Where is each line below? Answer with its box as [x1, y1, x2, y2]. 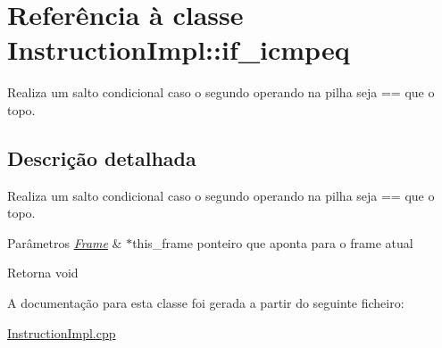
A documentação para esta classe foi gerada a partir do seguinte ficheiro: [7, 294, 404, 312]
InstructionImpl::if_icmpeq [7, 31, 350, 68]
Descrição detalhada [7, 144, 196, 171]
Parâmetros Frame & [7, 233, 122, 252]
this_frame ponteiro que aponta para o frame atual [132, 233, 413, 252]
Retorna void [7, 263, 79, 282]
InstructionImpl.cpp [7, 323, 116, 342]
